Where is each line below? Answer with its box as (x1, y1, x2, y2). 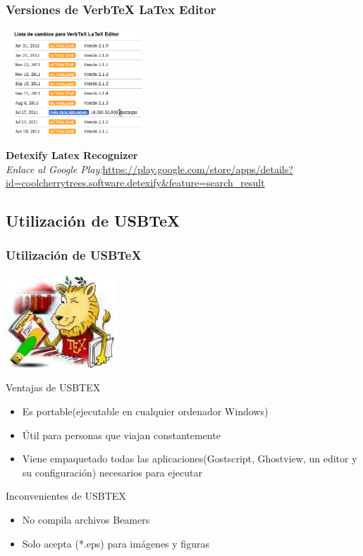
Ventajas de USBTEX (6, 380, 101, 395)
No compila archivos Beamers (22, 512, 150, 526)
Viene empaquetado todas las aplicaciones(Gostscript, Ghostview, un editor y (22, 451, 357, 466)
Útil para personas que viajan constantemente (22, 427, 221, 442)
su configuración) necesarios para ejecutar (22, 465, 202, 479)
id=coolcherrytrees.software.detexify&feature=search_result (6, 175, 265, 190)
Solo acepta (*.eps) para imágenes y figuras (22, 536, 209, 550)
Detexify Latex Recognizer (6, 147, 138, 162)
